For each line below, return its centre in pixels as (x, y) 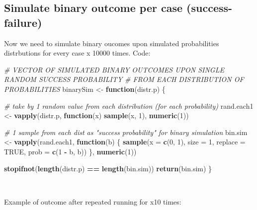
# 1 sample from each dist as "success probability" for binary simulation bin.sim (126, 132)
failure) (23, 22)
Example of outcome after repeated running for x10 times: (93, 201)
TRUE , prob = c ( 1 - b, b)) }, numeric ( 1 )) (70, 151)
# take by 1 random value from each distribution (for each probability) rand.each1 (129, 105)
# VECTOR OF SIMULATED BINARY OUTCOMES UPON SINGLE (114, 69)
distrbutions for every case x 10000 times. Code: (77, 53)
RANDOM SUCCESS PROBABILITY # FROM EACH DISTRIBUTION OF (124, 79)
